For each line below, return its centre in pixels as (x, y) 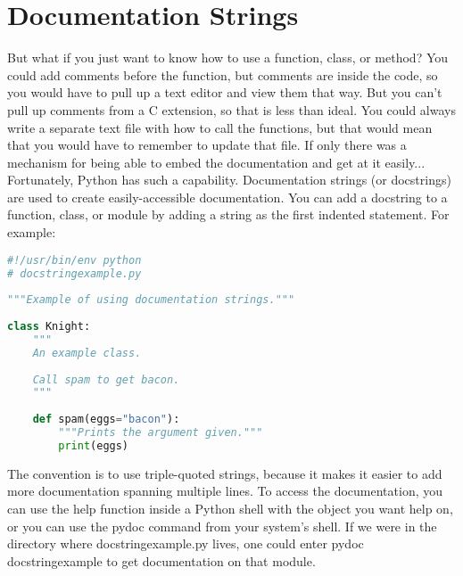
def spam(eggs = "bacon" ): (106, 420)
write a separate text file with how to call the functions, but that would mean (220, 127)
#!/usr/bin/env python (74, 260)
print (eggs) (94, 445)
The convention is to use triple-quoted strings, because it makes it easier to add (225, 473)
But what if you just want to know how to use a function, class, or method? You (228, 58)
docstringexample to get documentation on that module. (161, 560)
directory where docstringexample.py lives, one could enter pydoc (186, 543)
